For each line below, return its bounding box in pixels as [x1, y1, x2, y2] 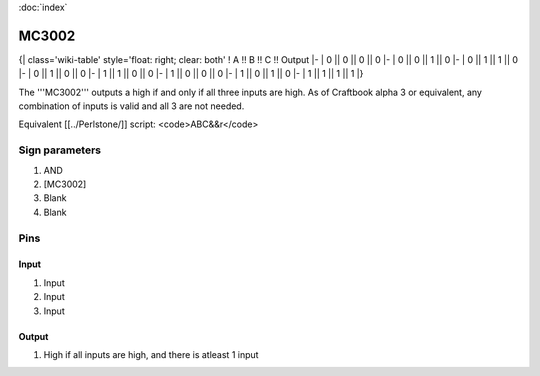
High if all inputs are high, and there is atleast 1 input [43, 348, 259, 360]
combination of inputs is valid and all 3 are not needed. [18, 100, 245, 112]
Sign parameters [18, 143, 102, 157]
